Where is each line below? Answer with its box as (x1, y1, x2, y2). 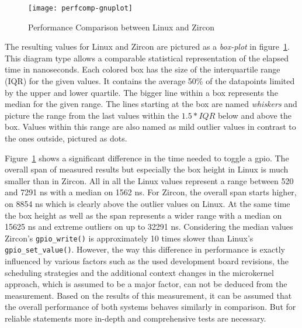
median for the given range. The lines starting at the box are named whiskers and (5, 98, 297, 110)
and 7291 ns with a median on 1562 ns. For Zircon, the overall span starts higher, (5, 186, 297, 198)
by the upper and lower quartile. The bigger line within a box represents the (5, 86, 278, 98)
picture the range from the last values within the (5, 109, 179, 121)
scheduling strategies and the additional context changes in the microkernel (5, 266, 274, 278)
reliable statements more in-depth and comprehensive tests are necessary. (5, 312, 266, 324)
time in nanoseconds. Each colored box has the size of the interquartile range (5, 63, 280, 75)
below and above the (217, 109, 291, 121)
